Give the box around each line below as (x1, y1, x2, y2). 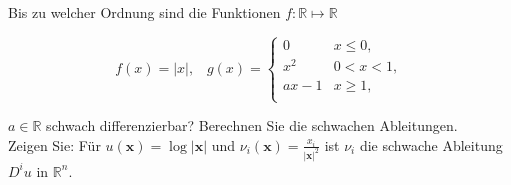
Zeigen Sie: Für (8, 134, 101, 155)
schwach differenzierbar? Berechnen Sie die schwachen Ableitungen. (46, 115, 458, 136)
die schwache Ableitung (359, 134, 503, 155)
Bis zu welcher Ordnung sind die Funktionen (8, 2, 281, 22)
